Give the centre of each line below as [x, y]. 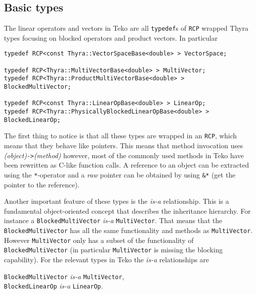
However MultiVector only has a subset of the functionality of [99, 240]
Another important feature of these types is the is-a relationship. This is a [117, 201]
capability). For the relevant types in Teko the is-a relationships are [107, 259]
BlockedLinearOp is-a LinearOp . [54, 286]
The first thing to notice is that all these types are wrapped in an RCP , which [121, 136]
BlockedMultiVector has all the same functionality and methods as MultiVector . [128, 230]
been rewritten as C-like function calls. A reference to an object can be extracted [127, 165]
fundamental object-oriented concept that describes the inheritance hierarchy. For [128, 210]
